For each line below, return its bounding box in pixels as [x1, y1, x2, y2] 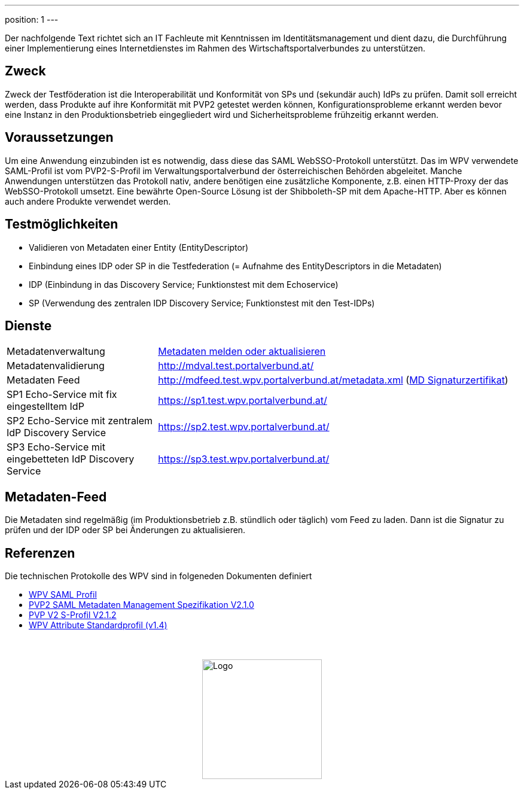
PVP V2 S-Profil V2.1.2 [29, 610, 117, 620]
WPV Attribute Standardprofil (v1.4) [29, 620, 167, 631]
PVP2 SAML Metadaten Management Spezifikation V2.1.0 [29, 600, 254, 610]
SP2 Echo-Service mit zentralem [7, 415, 153, 427]
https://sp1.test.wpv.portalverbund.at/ [158, 394, 327, 407]
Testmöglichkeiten [5, 217, 118, 232]
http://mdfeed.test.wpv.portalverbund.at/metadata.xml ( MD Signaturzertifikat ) [158, 374, 508, 387]
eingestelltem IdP [7, 400, 84, 413]
